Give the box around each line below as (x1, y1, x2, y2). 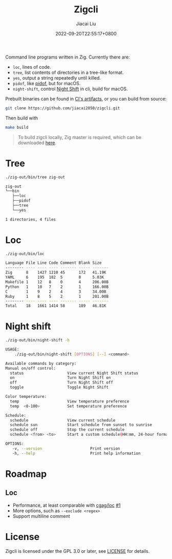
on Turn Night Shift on (10, 375, 111, 380)
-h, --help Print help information (12, 451, 141, 456)
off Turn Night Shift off (10, 380, 114, 385)
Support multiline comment (12, 513, 70, 519)
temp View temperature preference (10, 399, 130, 404)
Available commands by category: (5, 361, 77, 366)
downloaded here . (17, 140, 56, 146)
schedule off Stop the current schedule (10, 427, 125, 432)
